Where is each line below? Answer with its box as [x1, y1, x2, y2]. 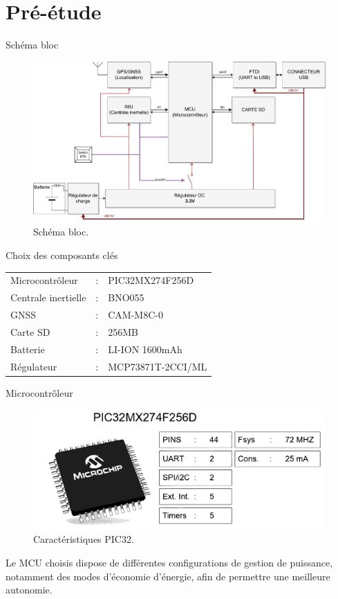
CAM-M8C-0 [108, 307, 163, 322]
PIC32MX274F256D [108, 273, 194, 287]
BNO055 [108, 290, 144, 305]
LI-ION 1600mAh [108, 341, 182, 356]
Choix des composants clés [6, 248, 118, 262]
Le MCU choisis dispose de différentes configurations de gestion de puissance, [6, 555, 333, 569]
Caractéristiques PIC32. [33, 532, 134, 546]
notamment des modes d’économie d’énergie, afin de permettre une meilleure [6, 569, 330, 583]
